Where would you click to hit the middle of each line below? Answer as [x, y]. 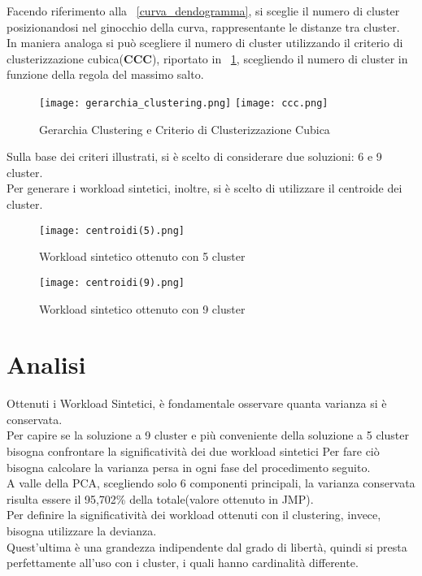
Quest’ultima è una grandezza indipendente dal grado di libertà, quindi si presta [207, 546]
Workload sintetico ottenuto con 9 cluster [142, 308]
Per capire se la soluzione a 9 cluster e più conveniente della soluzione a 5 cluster [208, 435]
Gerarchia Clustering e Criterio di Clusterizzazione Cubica [185, 129]
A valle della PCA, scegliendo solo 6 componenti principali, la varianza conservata [211, 483]
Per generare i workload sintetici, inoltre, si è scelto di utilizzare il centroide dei [204, 188]
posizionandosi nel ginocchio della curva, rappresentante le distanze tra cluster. [203, 26]
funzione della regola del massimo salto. [105, 74]
